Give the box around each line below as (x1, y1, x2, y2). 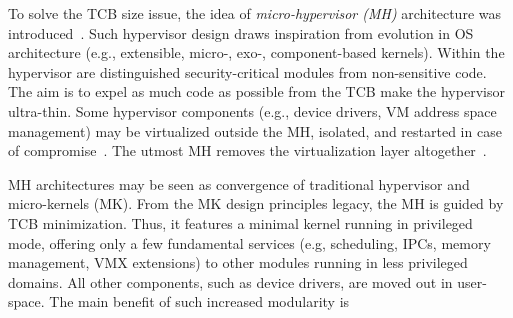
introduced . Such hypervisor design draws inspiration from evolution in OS (8, 22, 474, 43)
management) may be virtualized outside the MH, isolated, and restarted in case (8, 120, 502, 141)
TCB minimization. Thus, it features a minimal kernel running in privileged (8, 212, 473, 233)
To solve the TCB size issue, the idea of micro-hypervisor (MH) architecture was (8, 3, 501, 23)
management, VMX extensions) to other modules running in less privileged (8, 252, 468, 273)
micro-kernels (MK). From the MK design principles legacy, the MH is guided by (8, 193, 504, 214)
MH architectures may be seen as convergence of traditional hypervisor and (8, 173, 470, 194)
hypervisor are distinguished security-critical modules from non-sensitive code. (8, 61, 487, 82)
